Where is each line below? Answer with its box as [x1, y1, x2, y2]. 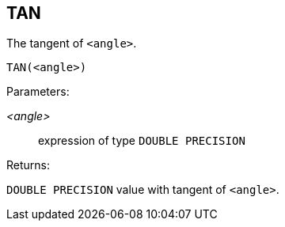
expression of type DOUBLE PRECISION [38, 134, 245, 148]
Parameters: [6, 85, 70, 99]
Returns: [6, 158, 51, 172]
